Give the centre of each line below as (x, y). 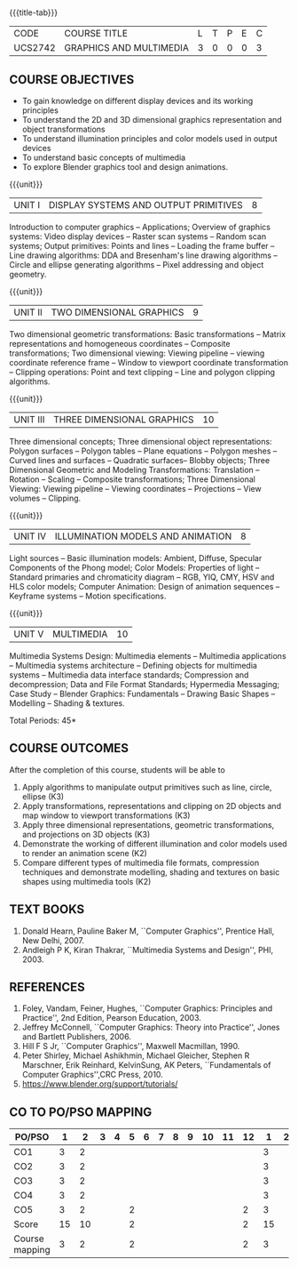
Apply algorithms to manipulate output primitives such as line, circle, (147, 787)
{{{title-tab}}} (34, 12)
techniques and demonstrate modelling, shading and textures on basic (151, 872)
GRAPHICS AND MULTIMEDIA (126, 48)
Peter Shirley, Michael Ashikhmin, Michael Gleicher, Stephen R (136, 1055)
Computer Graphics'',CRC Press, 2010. (93, 1075)
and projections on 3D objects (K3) (86, 834)
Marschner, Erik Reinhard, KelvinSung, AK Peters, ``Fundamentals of (146, 1065)
